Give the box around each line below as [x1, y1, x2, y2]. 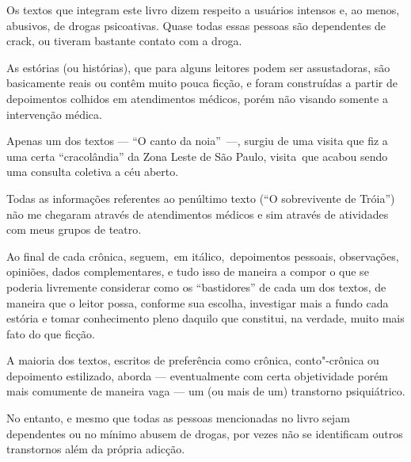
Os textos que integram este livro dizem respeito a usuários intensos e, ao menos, [6, 2, 400, 17]
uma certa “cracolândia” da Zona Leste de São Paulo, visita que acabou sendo [6, 147, 388, 164]
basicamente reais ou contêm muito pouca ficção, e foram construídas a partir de [6, 74, 398, 91]
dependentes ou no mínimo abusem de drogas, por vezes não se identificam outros [6, 425, 403, 441]
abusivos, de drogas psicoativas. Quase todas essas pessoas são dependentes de [6, 17, 386, 33]
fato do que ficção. [6, 325, 95, 342]
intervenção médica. [6, 105, 102, 122]
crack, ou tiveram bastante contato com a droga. [6, 32, 242, 49]
